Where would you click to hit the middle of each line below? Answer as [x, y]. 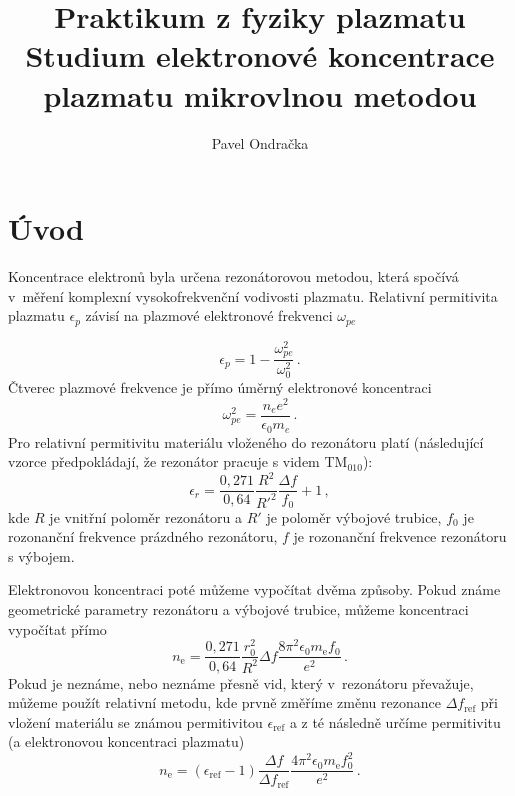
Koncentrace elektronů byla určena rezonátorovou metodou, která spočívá [233, 276]
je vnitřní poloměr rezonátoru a [146, 516]
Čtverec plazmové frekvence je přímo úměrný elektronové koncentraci [220, 387]
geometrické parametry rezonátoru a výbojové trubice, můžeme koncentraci [238, 609]
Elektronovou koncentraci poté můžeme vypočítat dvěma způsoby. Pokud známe [254, 589]
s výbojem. [41, 555]
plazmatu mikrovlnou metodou [260, 94]
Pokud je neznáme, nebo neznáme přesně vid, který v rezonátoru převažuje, [241, 682]
